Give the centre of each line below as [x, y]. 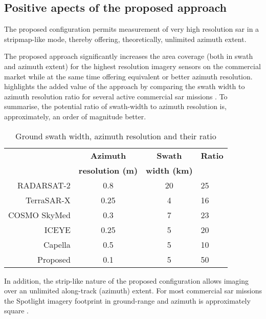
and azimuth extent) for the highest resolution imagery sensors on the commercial [132, 66]
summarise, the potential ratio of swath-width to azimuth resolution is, [115, 106]
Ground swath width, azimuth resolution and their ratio [116, 136]
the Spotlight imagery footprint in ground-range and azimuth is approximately [127, 300]
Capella [57, 244]
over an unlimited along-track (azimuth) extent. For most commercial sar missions [133, 291]
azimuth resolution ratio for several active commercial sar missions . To [116, 96]
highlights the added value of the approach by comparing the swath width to [125, 86]
